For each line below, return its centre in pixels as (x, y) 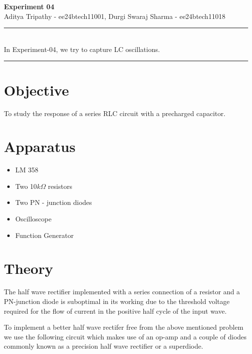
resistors (60, 186)
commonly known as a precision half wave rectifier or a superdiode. (104, 346)
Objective (37, 90)
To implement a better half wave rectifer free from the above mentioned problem (124, 327)
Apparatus (40, 146)
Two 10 (26, 186)
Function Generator (44, 235)
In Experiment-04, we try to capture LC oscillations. (82, 49)
